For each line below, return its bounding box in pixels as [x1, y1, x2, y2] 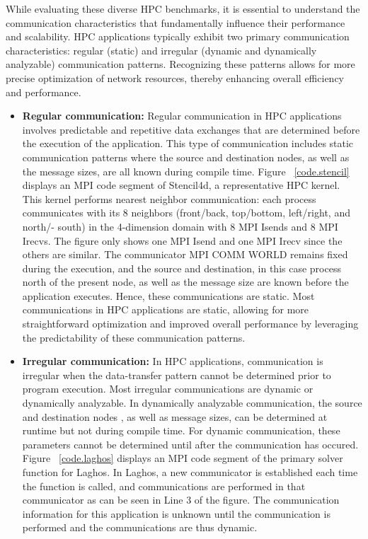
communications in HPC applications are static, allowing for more [22, 302, 309, 317]
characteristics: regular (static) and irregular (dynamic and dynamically [6, 42, 317, 57]
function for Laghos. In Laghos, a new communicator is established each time [22, 465, 358, 479]
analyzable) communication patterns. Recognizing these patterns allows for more [6, 57, 355, 71]
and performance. [6, 84, 81, 99]
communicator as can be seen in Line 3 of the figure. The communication [22, 492, 340, 507]
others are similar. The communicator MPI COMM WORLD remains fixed [22, 247, 348, 262]
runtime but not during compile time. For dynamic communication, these [22, 423, 340, 438]
